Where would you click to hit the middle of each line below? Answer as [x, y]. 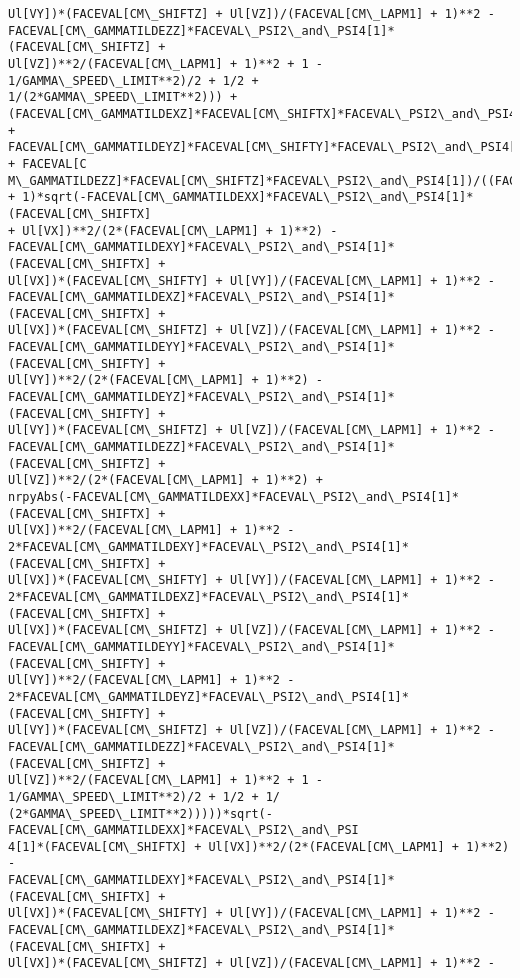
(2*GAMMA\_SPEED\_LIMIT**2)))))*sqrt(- [140, 813]
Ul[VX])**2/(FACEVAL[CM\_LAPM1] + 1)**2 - [151, 530]
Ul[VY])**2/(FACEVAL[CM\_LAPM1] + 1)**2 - [151, 680]
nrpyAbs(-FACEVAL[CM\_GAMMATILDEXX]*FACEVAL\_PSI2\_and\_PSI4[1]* [234, 497]
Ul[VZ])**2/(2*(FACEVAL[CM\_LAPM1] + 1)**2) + [165, 480]
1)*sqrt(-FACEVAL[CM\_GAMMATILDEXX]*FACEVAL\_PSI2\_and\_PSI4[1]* [248, 197]
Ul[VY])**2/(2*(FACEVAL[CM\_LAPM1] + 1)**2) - [165, 380]
